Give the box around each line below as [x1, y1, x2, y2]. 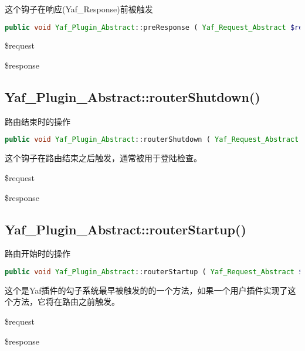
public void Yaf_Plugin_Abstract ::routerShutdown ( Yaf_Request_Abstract [5, 135, 299, 144]
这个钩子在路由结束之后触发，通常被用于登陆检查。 [5, 152, 202, 164]
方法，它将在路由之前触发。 [12, 295, 120, 308]
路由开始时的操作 [5, 247, 70, 260]
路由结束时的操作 [5, 115, 70, 127]
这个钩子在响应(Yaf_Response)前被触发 [5, 3, 153, 15]
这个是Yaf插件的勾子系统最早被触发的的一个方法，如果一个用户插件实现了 [5, 284, 288, 296]
